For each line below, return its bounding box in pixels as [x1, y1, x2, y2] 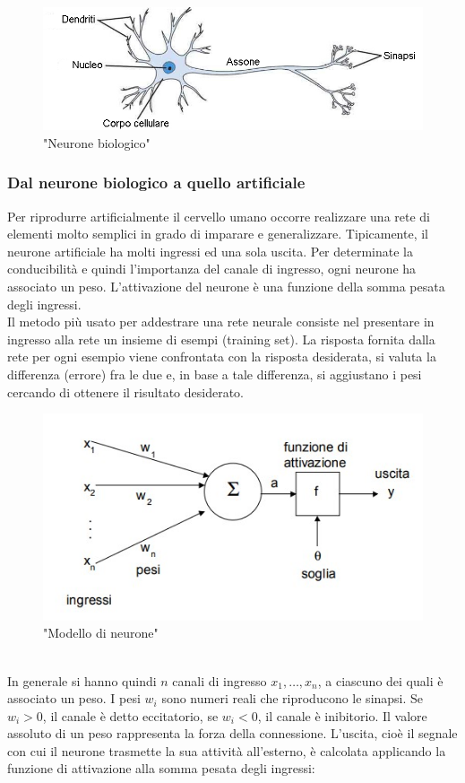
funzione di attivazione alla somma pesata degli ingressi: [7, 759, 315, 778]
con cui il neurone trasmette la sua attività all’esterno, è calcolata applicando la [7, 741, 446, 760]
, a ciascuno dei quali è [317, 671, 443, 690]
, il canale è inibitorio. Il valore [257, 706, 427, 725]
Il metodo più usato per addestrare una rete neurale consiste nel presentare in [7, 312, 435, 331]
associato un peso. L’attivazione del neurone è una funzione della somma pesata [7, 277, 445, 295]
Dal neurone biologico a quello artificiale [7, 171, 306, 194]
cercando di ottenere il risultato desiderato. [7, 382, 244, 401]
